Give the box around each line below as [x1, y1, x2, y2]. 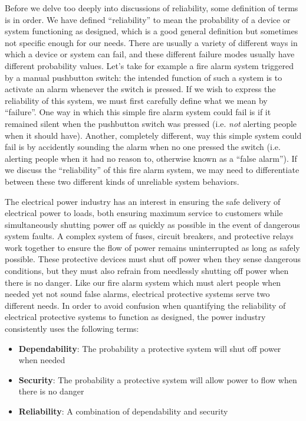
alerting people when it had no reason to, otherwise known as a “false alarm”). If [5, 152, 297, 164]
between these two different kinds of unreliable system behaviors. [5, 175, 239, 187]
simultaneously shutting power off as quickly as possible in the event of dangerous [5, 218, 300, 230]
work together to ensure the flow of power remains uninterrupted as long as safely [5, 241, 300, 253]
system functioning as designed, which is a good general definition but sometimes [5, 25, 298, 37]
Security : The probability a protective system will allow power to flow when [18, 373, 297, 386]
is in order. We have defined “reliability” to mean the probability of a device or [5, 13, 291, 25]
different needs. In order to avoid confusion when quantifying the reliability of [5, 299, 286, 311]
